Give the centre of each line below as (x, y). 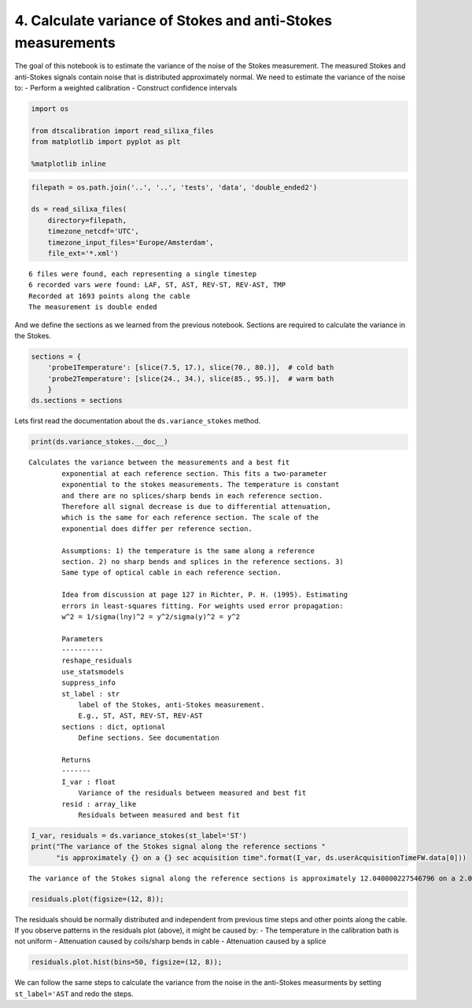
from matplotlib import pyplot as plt (106, 142)
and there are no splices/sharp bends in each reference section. (192, 495)
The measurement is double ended (93, 307)
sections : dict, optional (114, 727)
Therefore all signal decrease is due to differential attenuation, (197, 506)
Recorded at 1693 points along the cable (109, 296)
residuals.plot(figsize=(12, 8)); (98, 899)
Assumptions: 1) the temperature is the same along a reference (188, 550)
